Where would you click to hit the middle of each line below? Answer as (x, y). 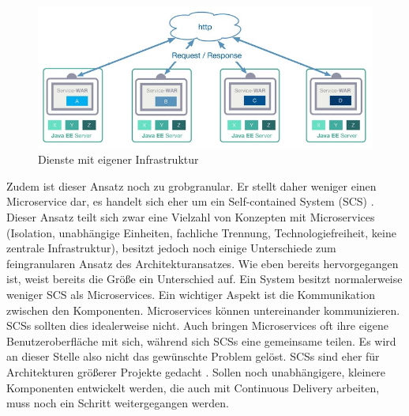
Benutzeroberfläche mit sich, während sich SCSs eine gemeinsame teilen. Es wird (201, 340)
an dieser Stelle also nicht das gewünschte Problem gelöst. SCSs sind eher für (193, 356)
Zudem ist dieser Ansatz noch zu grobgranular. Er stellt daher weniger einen (191, 185)
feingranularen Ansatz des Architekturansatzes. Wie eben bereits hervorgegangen (203, 263)
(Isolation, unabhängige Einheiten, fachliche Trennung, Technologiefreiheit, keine (201, 232)
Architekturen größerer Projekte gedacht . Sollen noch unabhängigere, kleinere (196, 371)
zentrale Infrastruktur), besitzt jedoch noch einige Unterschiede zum (171, 248)
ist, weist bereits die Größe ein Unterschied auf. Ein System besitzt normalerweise (204, 279)
